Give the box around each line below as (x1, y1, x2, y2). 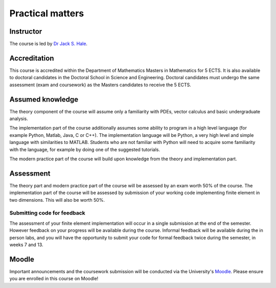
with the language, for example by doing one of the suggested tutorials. (9, 146, 160, 153)
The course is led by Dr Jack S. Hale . (9, 41, 88, 47)
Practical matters (9, 8, 84, 19)
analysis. (9, 115, 28, 122)
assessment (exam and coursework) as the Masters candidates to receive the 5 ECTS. (9, 82, 191, 88)
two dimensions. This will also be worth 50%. (9, 197, 105, 203)
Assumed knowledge (9, 95, 79, 104)
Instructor (9, 27, 42, 36)
